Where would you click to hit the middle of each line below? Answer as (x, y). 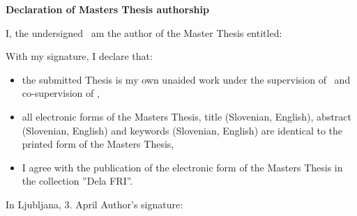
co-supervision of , (61, 93)
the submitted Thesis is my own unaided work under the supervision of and (186, 79)
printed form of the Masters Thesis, (98, 144)
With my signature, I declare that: (79, 56)
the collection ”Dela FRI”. (77, 181)
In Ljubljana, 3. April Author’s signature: (94, 204)
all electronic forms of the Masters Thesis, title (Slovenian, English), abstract (187, 116)
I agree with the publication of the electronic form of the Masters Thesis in (182, 167)
